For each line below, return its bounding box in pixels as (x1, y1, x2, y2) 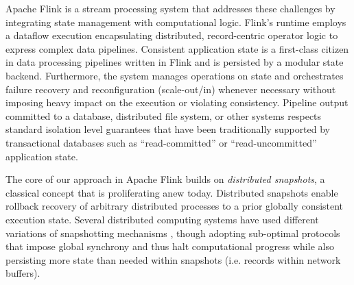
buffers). (5, 266, 40, 280)
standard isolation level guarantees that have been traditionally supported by (5, 122, 331, 136)
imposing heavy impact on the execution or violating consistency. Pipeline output (5, 95, 349, 110)
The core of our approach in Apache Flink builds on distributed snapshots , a (5, 172, 325, 186)
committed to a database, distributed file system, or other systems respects (5, 108, 322, 123)
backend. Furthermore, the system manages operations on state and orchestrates (5, 68, 344, 82)
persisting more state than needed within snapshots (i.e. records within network (5, 252, 341, 267)
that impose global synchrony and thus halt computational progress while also (5, 239, 334, 253)
